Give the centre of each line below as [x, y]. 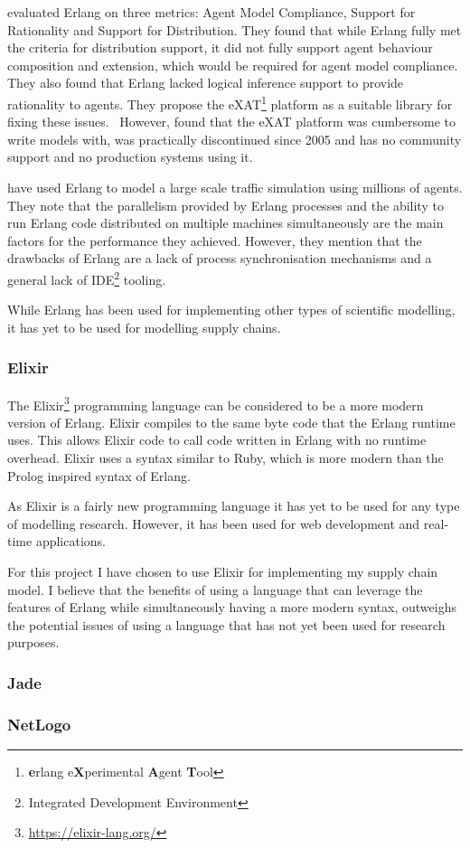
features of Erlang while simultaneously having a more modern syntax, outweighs [232, 607]
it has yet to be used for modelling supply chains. [144, 327]
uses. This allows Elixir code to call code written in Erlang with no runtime [217, 440]
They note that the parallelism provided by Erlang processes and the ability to [226, 205]
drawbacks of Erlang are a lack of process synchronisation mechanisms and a [220, 258]
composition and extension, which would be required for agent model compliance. [233, 65]
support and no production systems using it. [130, 157]
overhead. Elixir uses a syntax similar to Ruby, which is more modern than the [226, 458]
